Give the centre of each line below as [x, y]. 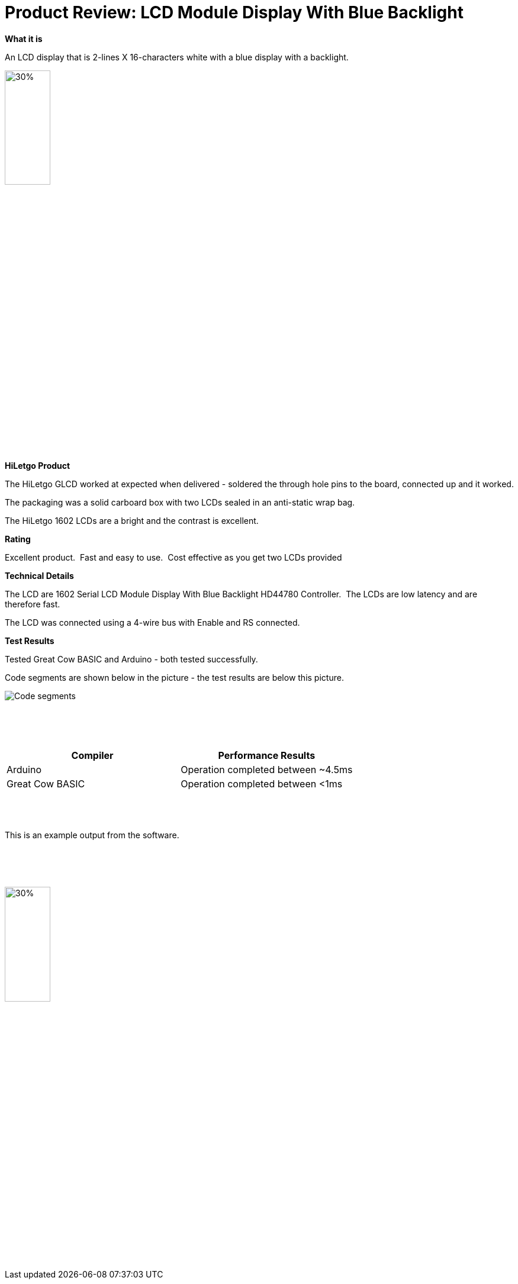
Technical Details [39, 576]
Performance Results [267, 756]
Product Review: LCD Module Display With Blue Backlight [234, 12]
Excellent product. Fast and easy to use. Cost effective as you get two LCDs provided [173, 558]
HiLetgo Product [38, 466]
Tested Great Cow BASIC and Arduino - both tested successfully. [131, 659]
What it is [24, 38]
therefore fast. [33, 604]
